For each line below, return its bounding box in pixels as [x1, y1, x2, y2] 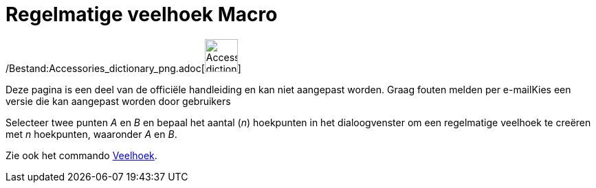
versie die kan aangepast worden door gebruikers [5, 95, 231, 107]
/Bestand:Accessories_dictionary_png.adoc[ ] [5, 62, 241, 74]
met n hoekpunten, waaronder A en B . [5, 128, 177, 140]
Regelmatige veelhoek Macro [5, 3, 278, 26]
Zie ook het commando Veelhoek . [5, 149, 157, 161]
